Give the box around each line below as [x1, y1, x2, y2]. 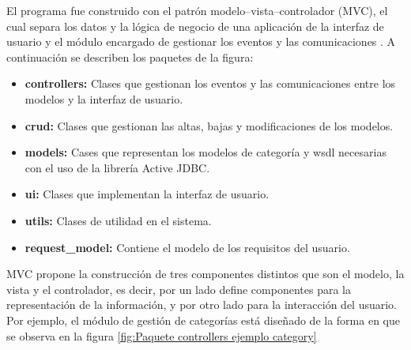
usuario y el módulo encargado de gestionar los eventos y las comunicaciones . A [6, 33, 396, 50]
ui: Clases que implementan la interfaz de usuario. [25, 186, 270, 202]
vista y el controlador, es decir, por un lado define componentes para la [6, 280, 351, 297]
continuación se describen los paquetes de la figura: [6, 48, 254, 65]
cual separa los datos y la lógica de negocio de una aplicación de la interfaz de [6, 17, 384, 34]
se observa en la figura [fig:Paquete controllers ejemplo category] [6, 327, 317, 344]
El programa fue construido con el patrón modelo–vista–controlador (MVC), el [6, 2, 388, 18]
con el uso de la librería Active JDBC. [25, 159, 210, 175]
